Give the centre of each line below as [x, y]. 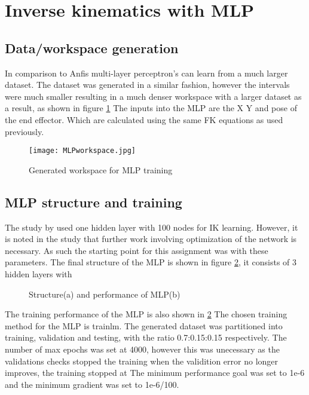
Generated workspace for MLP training [101, 169]
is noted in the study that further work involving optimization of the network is [151, 239]
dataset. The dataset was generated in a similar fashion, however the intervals [147, 85]
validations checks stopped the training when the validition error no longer [142, 361]
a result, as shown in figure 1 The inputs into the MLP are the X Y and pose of [151, 108]
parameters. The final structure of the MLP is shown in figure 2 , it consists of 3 [151, 262]
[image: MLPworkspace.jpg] [82, 151]
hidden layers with [39, 273]
